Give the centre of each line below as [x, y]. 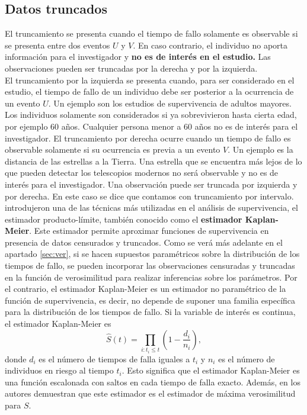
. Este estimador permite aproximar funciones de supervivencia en [149, 231]
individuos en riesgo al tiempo [59, 370]
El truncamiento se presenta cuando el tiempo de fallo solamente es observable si [151, 33]
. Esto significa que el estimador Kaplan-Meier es [211, 370]
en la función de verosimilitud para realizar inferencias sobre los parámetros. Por [151, 277]
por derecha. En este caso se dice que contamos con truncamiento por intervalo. [149, 196]
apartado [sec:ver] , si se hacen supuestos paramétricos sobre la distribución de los [152, 254]
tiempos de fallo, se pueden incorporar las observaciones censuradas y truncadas [150, 266]
